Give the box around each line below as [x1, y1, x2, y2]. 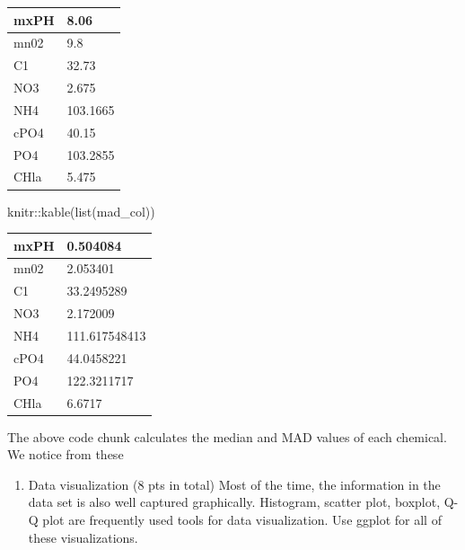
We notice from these [7, 445, 124, 464]
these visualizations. [28, 528, 138, 546]
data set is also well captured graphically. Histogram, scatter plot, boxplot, [28, 492, 441, 511]
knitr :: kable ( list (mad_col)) [7, 201, 155, 220]
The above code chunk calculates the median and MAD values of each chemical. [7, 427, 447, 446]
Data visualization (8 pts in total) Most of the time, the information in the [28, 475, 441, 493]
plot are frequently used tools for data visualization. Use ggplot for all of [42, 510, 442, 528]
